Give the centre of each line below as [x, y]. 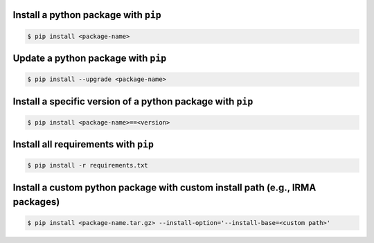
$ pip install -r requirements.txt [88, 165]
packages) [36, 202]
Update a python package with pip [90, 58]
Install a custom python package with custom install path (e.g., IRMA [164, 187]
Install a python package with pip [87, 15]
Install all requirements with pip [83, 144]
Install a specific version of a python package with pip [133, 101]
